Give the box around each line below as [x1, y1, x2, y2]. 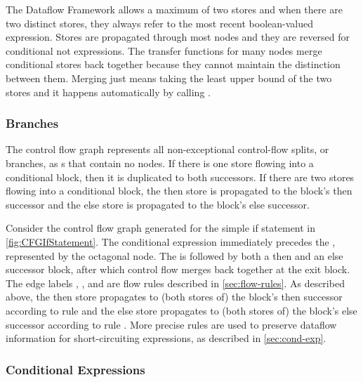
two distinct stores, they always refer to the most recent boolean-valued [6, 15, 313, 30]
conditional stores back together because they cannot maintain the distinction [6, 57, 341, 72]
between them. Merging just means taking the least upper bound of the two [6, 70, 332, 85]
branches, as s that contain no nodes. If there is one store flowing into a [6, 155, 314, 170]
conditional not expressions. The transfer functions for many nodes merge [6, 43, 322, 58]
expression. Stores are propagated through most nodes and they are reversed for [6, 29, 350, 44]
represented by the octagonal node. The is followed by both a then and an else [6, 248, 343, 263]
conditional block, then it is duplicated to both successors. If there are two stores [6, 169, 355, 184]
